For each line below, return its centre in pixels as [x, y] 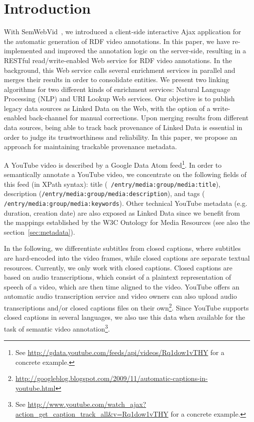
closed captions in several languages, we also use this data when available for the [125, 317]
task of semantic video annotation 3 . [57, 328]
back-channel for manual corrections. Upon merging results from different [139, 118]
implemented [23, 51]
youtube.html [35, 388]
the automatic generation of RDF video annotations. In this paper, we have [117, 41]
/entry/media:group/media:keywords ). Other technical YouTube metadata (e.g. [126, 203]
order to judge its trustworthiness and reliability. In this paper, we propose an [121, 137]
